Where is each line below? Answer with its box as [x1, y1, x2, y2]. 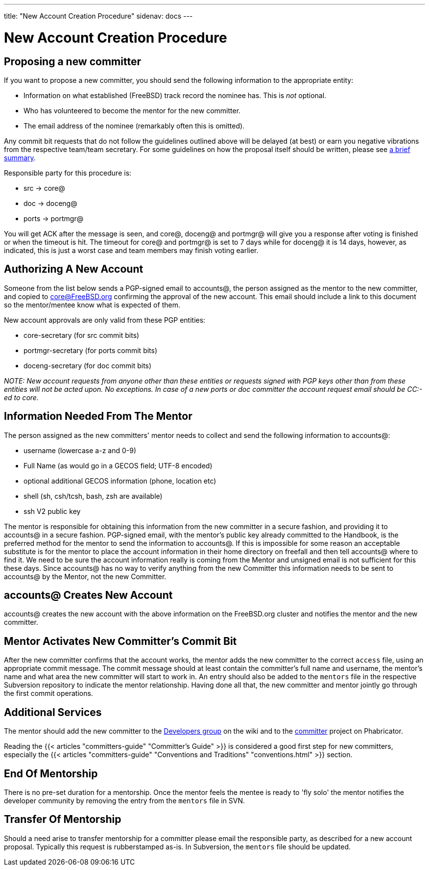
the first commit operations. [4, 689, 93, 698]
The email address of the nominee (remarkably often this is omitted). [24, 121, 245, 130]
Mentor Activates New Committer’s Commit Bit [4, 635, 237, 647]
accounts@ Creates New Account [4, 589, 173, 602]
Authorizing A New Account [4, 263, 143, 276]
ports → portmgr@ [24, 214, 84, 223]
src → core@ [24, 183, 65, 192]
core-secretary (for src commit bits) [24, 331, 140, 339]
